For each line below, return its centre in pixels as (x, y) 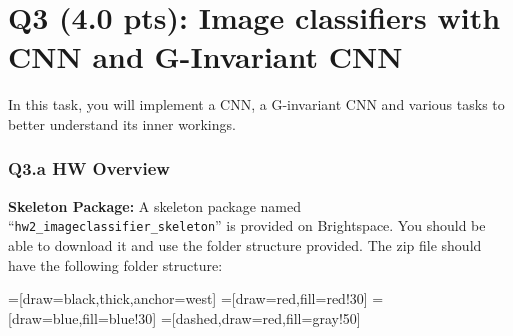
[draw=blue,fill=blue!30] (82, 317)
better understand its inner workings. (122, 123)
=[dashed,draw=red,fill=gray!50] (260, 317)
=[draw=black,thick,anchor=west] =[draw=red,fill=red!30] (188, 298)
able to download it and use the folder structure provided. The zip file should (245, 244)
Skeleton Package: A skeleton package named (155, 205)
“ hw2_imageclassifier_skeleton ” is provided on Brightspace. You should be (247, 225)
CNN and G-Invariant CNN (205, 56)
